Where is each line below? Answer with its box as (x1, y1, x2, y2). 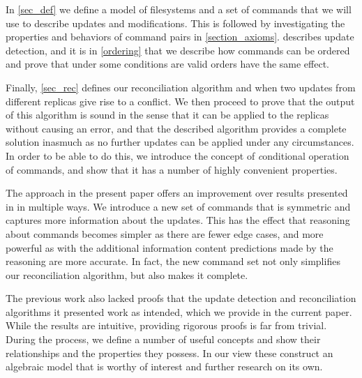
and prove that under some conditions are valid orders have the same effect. (6, 56, 330, 71)
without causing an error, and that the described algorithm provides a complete (6, 121, 347, 135)
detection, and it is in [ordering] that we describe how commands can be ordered (6, 43, 350, 57)
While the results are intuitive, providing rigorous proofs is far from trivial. (6, 318, 327, 333)
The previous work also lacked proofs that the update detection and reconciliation (6, 291, 356, 305)
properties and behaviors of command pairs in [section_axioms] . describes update (6, 29, 354, 44)
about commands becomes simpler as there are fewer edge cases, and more (6, 226, 324, 241)
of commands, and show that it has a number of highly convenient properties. (6, 162, 338, 176)
